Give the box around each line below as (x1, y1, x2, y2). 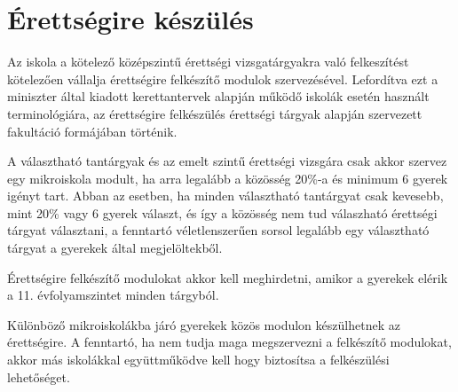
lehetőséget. (7, 367, 70, 386)
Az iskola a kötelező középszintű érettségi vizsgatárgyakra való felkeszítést (7, 52, 409, 71)
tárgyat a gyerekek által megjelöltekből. (7, 239, 223, 257)
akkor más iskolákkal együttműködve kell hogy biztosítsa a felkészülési (7, 350, 390, 369)
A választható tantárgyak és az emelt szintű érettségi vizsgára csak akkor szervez (7, 152, 447, 170)
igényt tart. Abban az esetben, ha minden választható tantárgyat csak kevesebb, (7, 186, 444, 205)
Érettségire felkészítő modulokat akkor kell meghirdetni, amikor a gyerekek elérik (7, 268, 448, 286)
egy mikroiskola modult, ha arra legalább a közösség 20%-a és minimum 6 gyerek (7, 169, 448, 187)
